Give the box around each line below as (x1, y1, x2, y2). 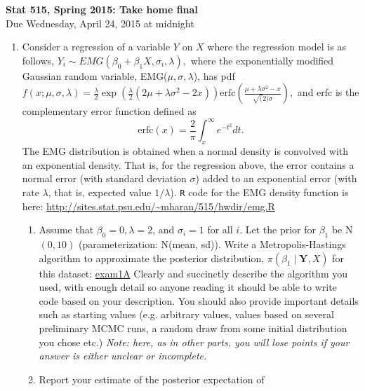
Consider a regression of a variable (22, 39, 171, 54)
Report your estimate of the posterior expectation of (39, 371, 265, 386)
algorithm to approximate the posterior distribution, (39, 250, 265, 265)
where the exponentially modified (190, 53, 334, 67)
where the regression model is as (207, 39, 346, 54)
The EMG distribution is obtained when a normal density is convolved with (22, 144, 349, 158)
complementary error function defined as (22, 104, 197, 118)
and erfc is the (297, 85, 359, 100)
